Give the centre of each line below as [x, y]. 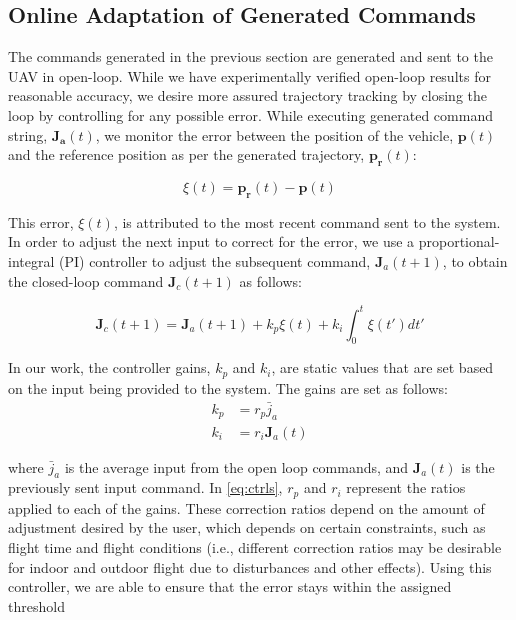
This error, [41, 221]
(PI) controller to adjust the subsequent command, [214, 260]
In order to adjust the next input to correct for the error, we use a [211, 241]
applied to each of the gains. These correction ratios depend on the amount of [246, 507]
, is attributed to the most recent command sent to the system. [307, 221]
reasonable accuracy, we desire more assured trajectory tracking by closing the [247, 95]
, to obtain [475, 260]
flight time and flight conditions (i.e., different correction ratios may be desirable [255, 547]
